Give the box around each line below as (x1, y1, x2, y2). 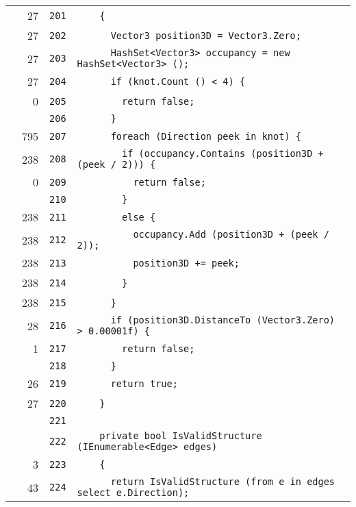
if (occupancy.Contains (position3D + (122, 148, 324, 159)
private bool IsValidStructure (99, 430, 262, 441)
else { (122, 211, 156, 223)
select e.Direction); (77, 487, 190, 498)
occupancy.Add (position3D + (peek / (133, 229, 329, 240)
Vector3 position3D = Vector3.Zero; (110, 29, 301, 41)
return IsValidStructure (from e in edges (110, 476, 335, 487)
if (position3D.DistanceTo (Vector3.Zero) (110, 314, 335, 325)
